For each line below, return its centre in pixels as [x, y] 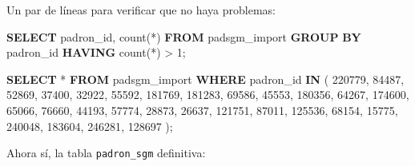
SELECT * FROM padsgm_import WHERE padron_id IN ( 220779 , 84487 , [205, 79]
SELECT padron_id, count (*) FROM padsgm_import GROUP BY [184, 36]
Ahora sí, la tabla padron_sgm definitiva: [106, 153]
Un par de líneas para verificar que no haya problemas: [141, 10]
